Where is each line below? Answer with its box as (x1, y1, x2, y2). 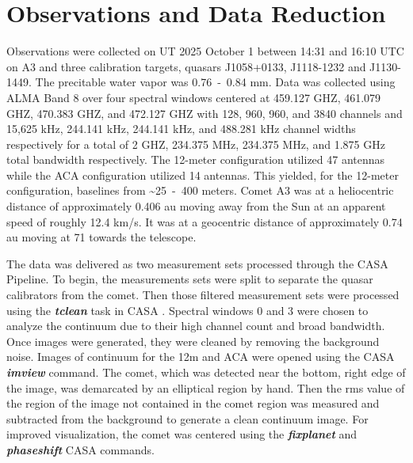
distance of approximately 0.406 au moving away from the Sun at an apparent (6, 198, 386, 214)
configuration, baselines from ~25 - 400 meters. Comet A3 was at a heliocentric (6, 182, 394, 199)
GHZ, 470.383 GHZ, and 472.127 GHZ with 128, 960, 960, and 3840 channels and (6, 104, 403, 121)
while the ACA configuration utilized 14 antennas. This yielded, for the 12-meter (6, 166, 399, 183)
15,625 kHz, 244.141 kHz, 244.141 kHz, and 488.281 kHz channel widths (6, 120, 356, 137)
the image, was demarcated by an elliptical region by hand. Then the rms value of (6, 379, 405, 396)
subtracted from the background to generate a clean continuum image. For (6, 410, 369, 427)
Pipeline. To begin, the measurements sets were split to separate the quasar (6, 271, 373, 287)
